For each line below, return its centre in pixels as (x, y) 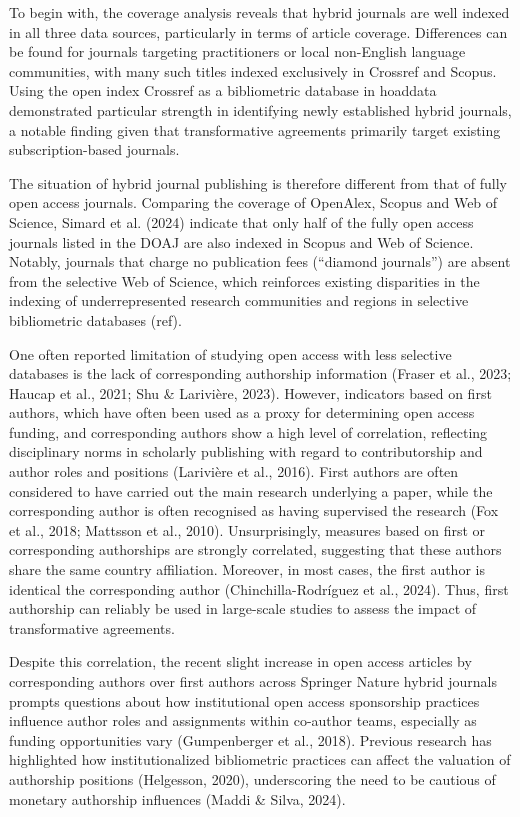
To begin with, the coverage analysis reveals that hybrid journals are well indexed (259, 12)
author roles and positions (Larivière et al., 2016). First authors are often (234, 471)
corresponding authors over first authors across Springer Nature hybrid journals (253, 681)
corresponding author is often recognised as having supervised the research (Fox (254, 510)
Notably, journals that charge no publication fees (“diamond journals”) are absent (260, 261)
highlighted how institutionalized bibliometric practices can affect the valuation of (260, 759)
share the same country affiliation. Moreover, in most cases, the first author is (247, 569)
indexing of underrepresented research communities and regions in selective (239, 300)
